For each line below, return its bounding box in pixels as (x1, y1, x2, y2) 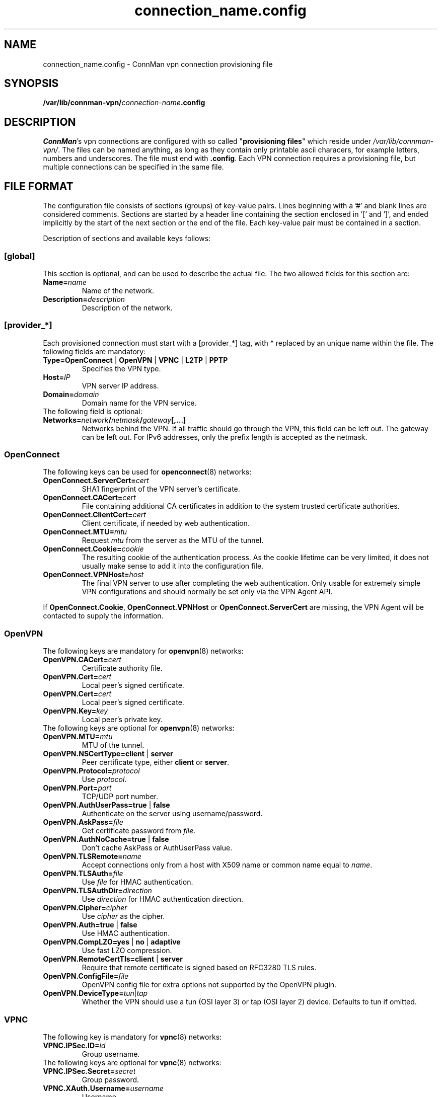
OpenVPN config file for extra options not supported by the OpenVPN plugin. (82, 980, 337, 989)
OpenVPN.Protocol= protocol (43, 766, 140, 775)
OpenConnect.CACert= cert (43, 493, 136, 502)
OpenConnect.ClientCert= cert (43, 510, 146, 519)
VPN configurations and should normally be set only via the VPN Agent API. (82, 587, 333, 596)
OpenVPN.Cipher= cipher (43, 903, 127, 912)
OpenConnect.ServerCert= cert (43, 476, 149, 485)
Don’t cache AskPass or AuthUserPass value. (82, 843, 233, 852)
